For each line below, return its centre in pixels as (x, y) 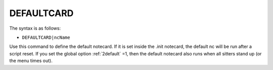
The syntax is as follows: (35, 28)
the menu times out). (31, 61)
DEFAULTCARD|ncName (46, 37)
